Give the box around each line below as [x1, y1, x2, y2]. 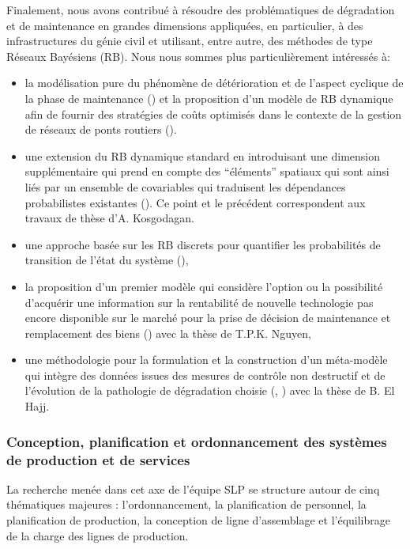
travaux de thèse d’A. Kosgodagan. [24, 210, 194, 226]
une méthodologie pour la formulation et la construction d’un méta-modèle [24, 351, 388, 368]
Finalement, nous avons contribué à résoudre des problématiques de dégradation [6, 2, 395, 17]
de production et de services [6, 449, 190, 469]
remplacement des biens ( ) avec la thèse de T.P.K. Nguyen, [24, 324, 311, 341]
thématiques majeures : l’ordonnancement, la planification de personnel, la [6, 496, 367, 513]
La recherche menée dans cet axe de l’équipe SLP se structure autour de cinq [6, 480, 380, 497]
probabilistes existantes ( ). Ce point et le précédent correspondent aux [24, 194, 366, 210]
